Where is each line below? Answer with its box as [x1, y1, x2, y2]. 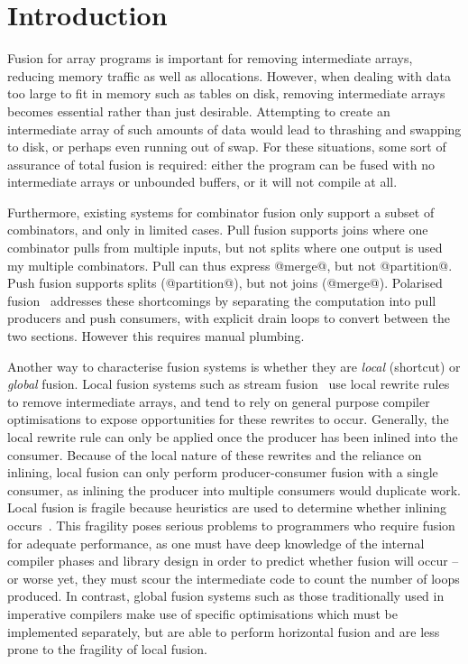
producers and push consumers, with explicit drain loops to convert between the [7, 309, 450, 327]
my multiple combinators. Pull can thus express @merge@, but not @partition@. [7, 255, 453, 274]
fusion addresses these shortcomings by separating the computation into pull [7, 290, 436, 309]
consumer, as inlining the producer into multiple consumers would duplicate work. [7, 480, 461, 499]
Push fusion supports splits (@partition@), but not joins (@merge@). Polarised [7, 273, 443, 292]
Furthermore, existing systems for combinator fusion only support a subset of [7, 202, 435, 221]
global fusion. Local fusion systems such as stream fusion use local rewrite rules [7, 374, 450, 393]
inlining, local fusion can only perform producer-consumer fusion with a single [7, 463, 438, 482]
